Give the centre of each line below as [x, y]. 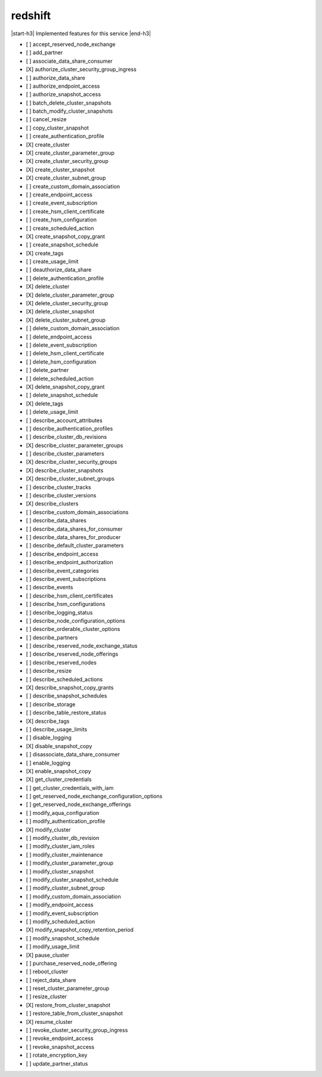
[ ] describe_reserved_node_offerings [72, 654]
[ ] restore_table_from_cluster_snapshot [75, 1013]
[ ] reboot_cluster [47, 972]
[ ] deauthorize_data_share [59, 270]
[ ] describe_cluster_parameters [65, 454]
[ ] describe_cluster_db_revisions [66, 437]
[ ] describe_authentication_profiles [69, 428]
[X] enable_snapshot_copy [59, 771]
